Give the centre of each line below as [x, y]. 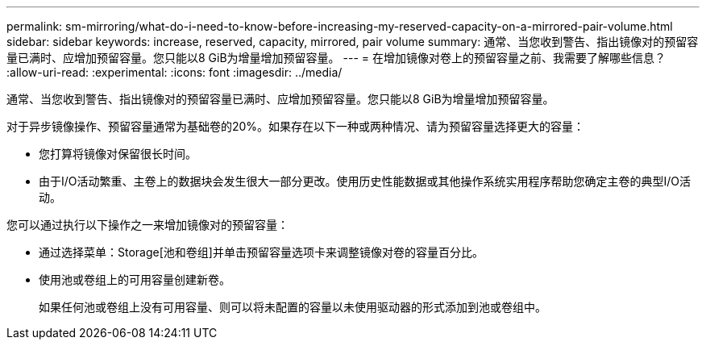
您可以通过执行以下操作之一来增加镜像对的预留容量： [147, 225]
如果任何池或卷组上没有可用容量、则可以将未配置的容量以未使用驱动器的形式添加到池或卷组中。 [293, 307]
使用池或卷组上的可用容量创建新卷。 [135, 279]
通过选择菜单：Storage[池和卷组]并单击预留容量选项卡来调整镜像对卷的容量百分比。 [261, 252]
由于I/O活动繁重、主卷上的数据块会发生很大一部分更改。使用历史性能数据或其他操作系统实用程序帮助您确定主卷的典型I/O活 [365, 181]
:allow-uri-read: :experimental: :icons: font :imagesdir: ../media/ [174, 72]
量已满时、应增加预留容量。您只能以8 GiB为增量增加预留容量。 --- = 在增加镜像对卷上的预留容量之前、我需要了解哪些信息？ [336, 58]
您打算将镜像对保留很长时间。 [118, 154]
